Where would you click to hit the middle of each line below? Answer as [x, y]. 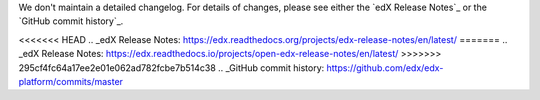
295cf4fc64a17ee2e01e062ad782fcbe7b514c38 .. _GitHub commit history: [171, 67]
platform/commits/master [71, 81]
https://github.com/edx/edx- [385, 67]
